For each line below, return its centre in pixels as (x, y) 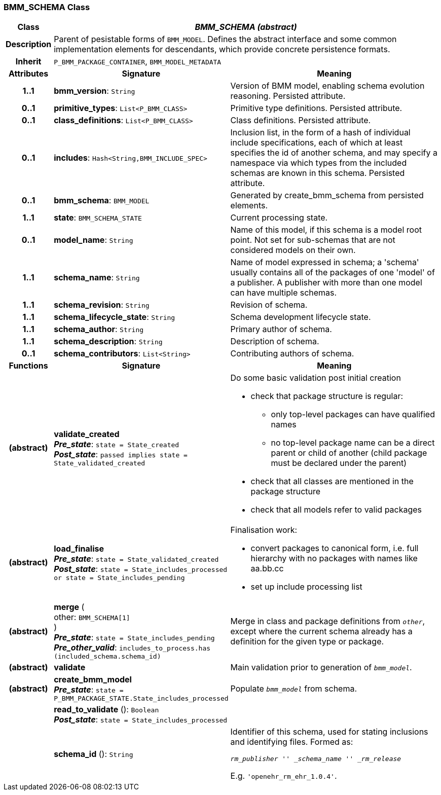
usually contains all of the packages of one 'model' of (333, 273)
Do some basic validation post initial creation (316, 378)
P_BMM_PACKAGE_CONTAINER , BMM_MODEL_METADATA (138, 62)
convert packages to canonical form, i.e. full (335, 548)
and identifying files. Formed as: (292, 742)
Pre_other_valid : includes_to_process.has (132, 648)
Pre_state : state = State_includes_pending (134, 638)
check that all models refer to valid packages (336, 510)
